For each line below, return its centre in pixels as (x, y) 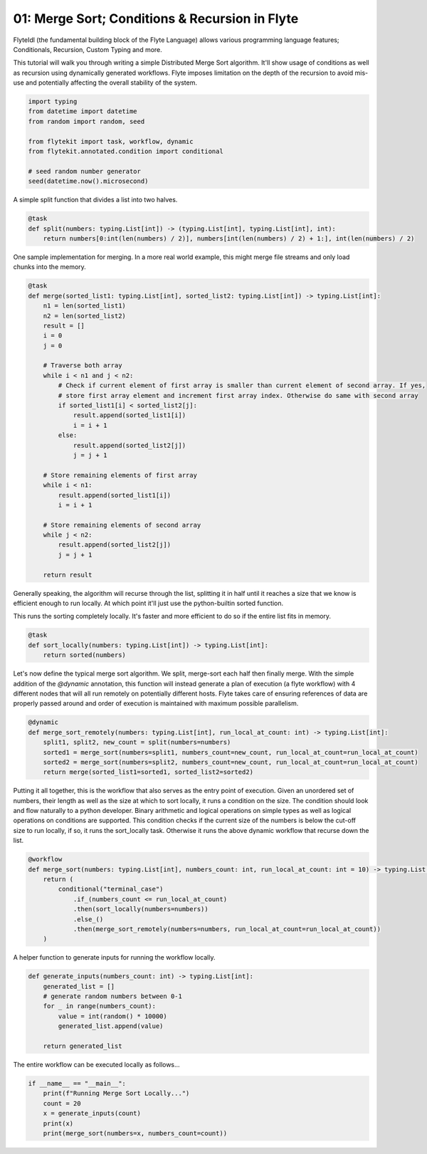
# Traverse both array (83, 366)
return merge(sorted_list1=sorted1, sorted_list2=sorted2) (148, 772)
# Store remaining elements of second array (122, 525)
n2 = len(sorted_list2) (84, 316)
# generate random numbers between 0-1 (113, 996)
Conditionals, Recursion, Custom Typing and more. (88, 49)
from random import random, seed (86, 121)
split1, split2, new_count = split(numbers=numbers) (137, 743)
